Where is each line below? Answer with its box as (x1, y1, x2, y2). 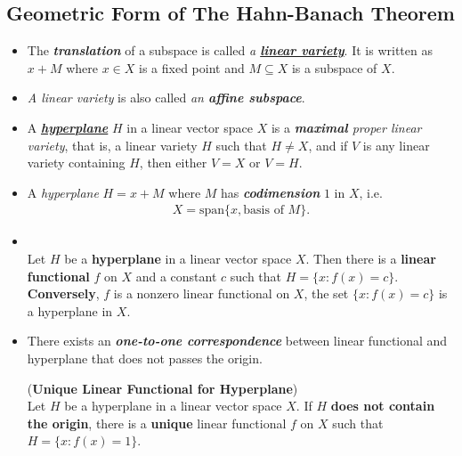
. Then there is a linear (305, 248, 436, 267)
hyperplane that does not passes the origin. (27, 348, 263, 367)
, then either (139, 153, 207, 172)
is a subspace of (291, 58, 377, 77)
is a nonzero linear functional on (113, 284, 290, 303)
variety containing (27, 153, 126, 172)
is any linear (362, 135, 430, 154)
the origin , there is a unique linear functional (27, 413, 287, 432)
